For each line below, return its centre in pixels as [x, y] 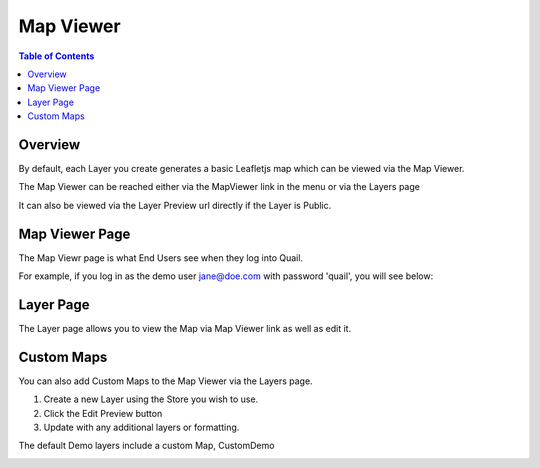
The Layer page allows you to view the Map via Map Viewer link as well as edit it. [185, 328]
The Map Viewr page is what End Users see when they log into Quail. [161, 257]
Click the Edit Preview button [103, 413]
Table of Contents [56, 56]
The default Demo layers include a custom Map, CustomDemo [146, 446]
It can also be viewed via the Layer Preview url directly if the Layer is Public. [175, 205]
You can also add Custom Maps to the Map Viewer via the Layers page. [166, 381]
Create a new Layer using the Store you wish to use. [151, 399]
